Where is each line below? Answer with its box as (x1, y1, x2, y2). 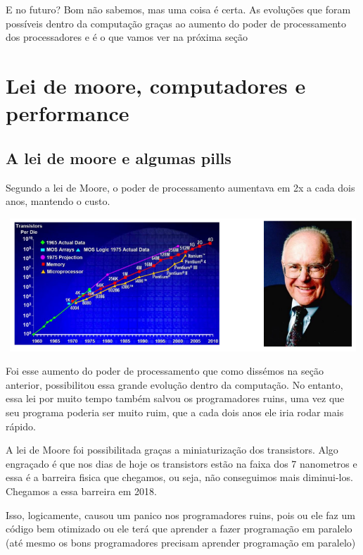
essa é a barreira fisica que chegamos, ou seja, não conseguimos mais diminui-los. (6, 470, 353, 485)
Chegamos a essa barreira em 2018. (6, 484, 157, 499)
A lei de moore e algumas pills (6, 146, 231, 168)
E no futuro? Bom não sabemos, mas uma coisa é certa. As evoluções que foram (6, 2, 351, 16)
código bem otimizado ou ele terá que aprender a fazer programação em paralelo (6, 521, 352, 536)
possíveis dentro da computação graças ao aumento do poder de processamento (6, 15, 346, 30)
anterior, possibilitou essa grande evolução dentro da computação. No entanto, (6, 377, 343, 392)
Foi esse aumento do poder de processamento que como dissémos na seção (6, 363, 324, 378)
